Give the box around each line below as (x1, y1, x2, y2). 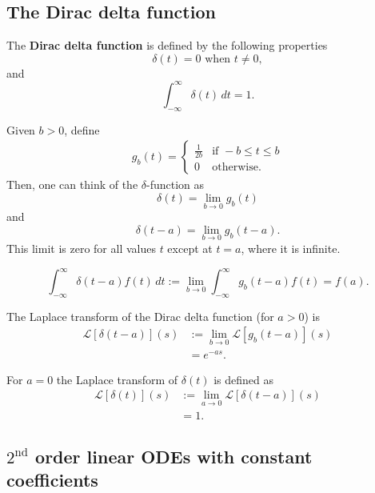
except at (167, 239, 213, 256)
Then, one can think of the (6, 176, 138, 193)
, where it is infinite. (241, 239, 341, 256)
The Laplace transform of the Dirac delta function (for (6, 307, 274, 324)
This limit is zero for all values (6, 239, 156, 256)
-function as (146, 176, 205, 193)
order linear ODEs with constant (35, 444, 313, 469)
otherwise (212, 162, 258, 174)
